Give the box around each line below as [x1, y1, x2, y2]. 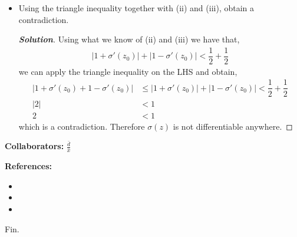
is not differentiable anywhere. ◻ [173, 120, 293, 132]
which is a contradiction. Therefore [18, 120, 145, 132]
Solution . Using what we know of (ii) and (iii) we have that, [18, 33, 240, 45]
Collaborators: [5, 140, 64, 152]
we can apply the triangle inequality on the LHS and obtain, [18, 65, 237, 77]
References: [5, 160, 52, 172]
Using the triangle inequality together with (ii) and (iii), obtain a [18, 2, 255, 14]
